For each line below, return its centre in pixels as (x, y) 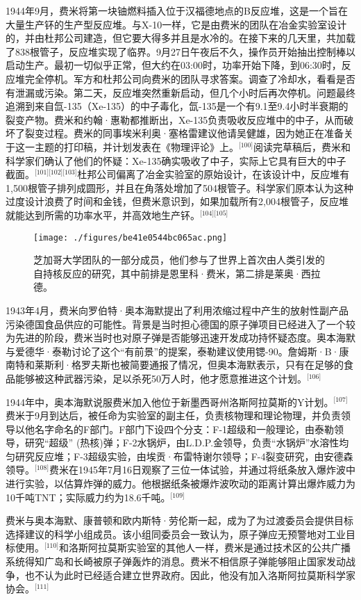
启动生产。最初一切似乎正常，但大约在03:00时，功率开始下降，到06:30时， (174, 65)
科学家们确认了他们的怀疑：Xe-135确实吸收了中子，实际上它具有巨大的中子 (176, 160)
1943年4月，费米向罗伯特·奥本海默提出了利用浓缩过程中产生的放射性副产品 (177, 310)
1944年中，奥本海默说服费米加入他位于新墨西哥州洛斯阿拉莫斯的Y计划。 (170, 402)
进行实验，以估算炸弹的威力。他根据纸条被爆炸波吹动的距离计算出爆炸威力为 (180, 484)
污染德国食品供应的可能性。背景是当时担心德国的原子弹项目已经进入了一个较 (180, 324)
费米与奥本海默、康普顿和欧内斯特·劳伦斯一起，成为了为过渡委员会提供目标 (179, 520)
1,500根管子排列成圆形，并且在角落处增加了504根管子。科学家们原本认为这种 (179, 187)
